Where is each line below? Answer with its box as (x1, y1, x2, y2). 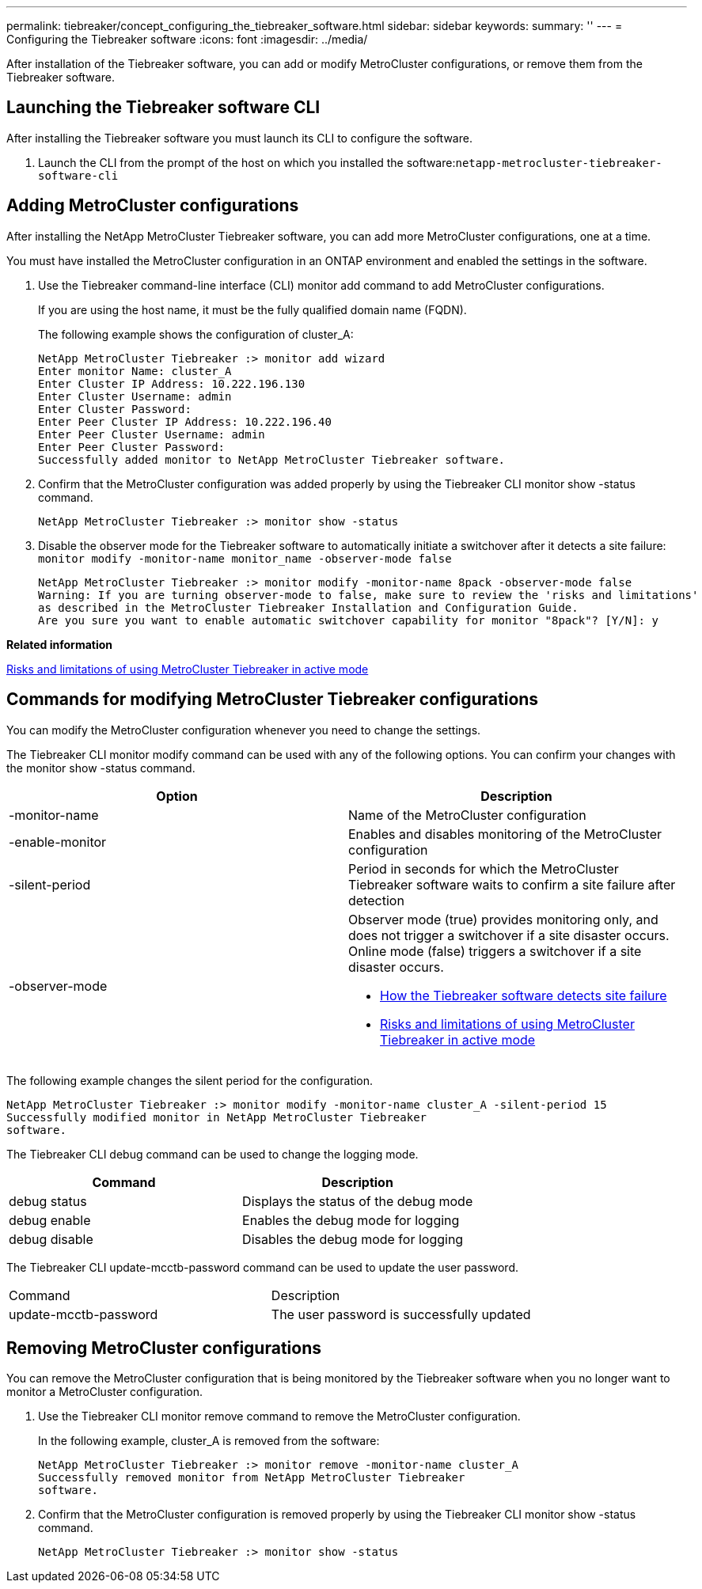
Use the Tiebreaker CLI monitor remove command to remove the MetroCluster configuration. (38, 1409, 521, 1424)
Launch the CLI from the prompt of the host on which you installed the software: (38, 155, 456, 169)
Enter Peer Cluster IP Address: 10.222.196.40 (38, 415, 332, 428)
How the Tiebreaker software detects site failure (380, 987, 667, 1003)
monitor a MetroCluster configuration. (6, 1385, 203, 1399)
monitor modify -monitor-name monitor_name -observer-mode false (38, 552, 452, 565)
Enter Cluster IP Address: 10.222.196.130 (38, 377, 305, 390)
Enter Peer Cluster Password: (38, 440, 226, 453)
